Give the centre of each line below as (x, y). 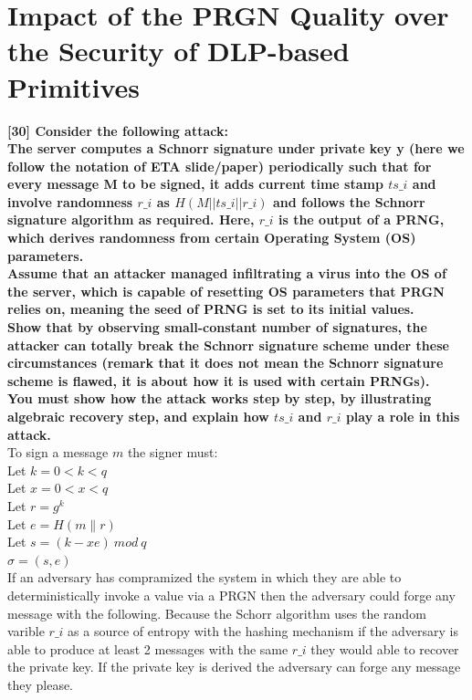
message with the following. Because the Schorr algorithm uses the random (217, 613)
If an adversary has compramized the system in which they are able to (205, 577)
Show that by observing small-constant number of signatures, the (217, 327)
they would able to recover (385, 648)
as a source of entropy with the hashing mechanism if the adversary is (263, 631)
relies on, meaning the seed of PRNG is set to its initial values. (211, 309)
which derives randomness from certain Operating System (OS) (212, 238)
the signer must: (173, 452)
